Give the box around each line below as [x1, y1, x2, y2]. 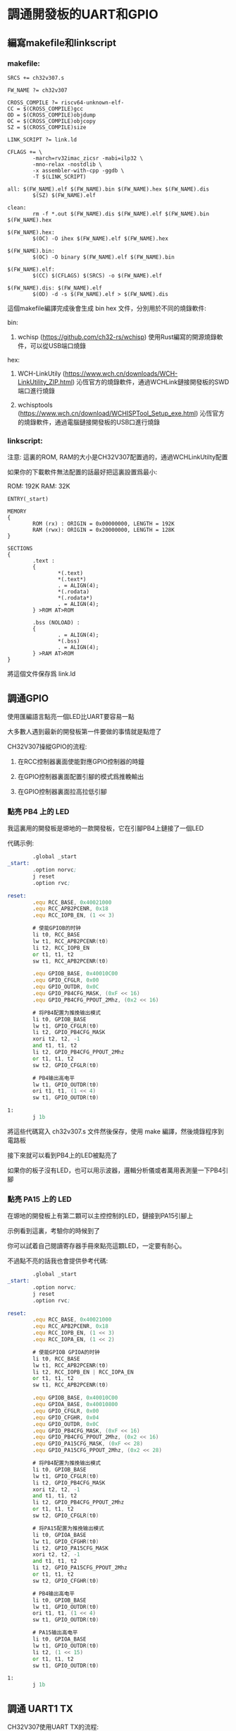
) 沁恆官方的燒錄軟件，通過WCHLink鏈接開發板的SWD [72, 377, 230, 386]
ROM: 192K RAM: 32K [7, 482, 70, 491]
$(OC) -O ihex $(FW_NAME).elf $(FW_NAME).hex [32, 234, 169, 242]
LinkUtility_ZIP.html [17, 377, 73, 386]
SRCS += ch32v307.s [7, 74, 65, 81]
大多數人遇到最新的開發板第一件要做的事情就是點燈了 [7, 727, 162, 735]
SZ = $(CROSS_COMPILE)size [7, 124, 87, 131]
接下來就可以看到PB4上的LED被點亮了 [7, 1150, 118, 1159]
